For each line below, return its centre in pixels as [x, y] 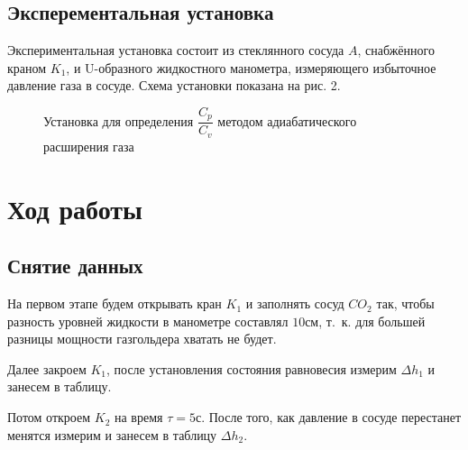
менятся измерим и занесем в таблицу [112, 434]
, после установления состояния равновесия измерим [252, 368]
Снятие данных [75, 266]
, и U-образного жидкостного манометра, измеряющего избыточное [251, 67]
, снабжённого [396, 50]
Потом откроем [49, 417]
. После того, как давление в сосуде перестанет [331, 417]
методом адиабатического [287, 120]
